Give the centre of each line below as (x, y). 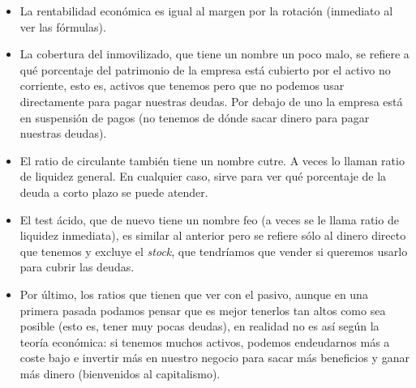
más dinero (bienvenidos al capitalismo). (120, 373)
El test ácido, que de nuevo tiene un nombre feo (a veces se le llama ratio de (209, 219)
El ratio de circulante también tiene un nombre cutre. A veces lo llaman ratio (212, 160)
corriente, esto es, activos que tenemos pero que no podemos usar (182, 85)
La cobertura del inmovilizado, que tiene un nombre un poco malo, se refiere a (214, 54)
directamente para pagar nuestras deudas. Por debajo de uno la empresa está (211, 101)
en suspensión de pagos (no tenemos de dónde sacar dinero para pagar (195, 117)
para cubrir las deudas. (77, 267)
